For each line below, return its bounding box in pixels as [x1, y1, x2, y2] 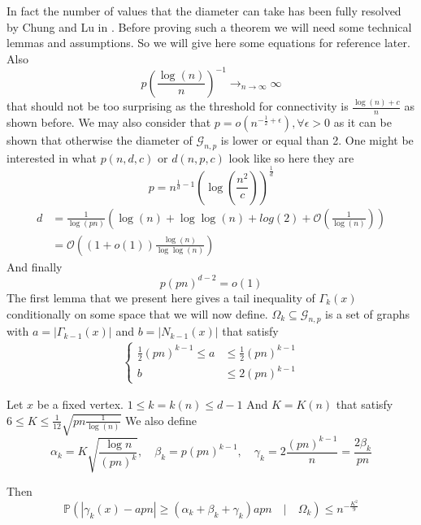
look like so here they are [228, 149, 354, 166]
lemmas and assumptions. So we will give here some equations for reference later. [7, 34, 410, 51]
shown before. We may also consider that [7, 114, 211, 131]
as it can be [333, 114, 392, 131]
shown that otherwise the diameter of [7, 132, 193, 149]
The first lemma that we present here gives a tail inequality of [7, 289, 315, 306]
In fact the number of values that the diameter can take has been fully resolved [7, 2, 401, 19]
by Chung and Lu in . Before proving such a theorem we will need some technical [7, 18, 412, 35]
